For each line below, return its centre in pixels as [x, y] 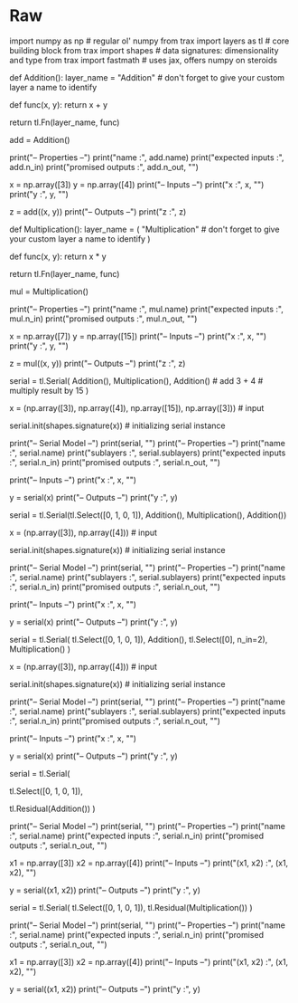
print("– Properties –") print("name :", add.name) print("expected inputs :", [147, 157]
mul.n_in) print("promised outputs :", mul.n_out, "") [103, 319]
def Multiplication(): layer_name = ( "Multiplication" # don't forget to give [144, 229]
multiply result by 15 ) [49, 390]
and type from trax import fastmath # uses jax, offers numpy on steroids [144, 60]
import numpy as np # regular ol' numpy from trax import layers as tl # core [149, 41]
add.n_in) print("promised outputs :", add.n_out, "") [104, 167]
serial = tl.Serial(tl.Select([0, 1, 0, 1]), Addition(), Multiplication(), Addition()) [148, 515]
